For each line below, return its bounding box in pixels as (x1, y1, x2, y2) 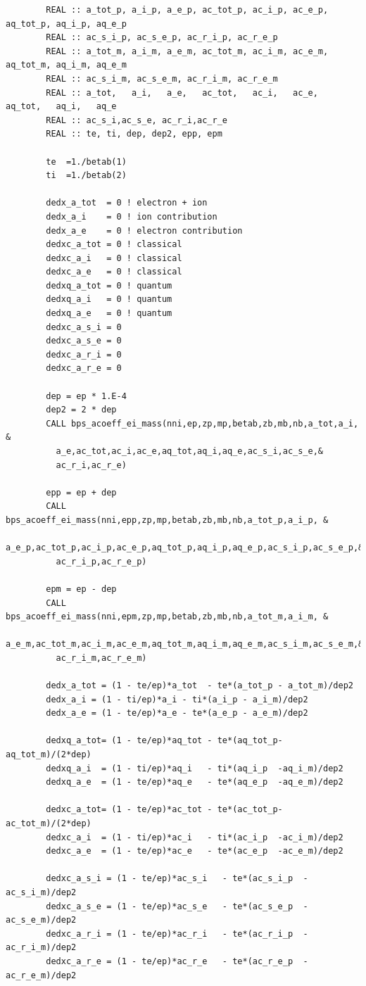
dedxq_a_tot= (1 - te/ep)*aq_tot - (46, 735, 213, 746)
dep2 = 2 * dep (46, 405, 117, 415)
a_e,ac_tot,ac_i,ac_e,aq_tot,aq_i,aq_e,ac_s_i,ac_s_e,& (56, 446, 324, 456)
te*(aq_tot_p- (217, 735, 283, 746)
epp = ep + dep (46, 487, 117, 498)
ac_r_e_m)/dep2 (6, 970, 77, 980)
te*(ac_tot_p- (217, 804, 283, 815)
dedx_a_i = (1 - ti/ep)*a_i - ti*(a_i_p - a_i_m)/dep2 (46, 694, 308, 704)
